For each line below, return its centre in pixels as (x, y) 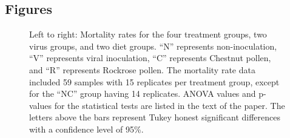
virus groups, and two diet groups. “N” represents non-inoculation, (153, 46)
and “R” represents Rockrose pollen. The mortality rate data (142, 69)
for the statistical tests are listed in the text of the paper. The (170, 105)
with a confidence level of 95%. (86, 129)
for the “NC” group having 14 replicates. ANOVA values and (143, 94)
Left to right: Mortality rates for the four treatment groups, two (148, 34)
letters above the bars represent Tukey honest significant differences (155, 117)
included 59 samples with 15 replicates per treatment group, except (154, 81)
